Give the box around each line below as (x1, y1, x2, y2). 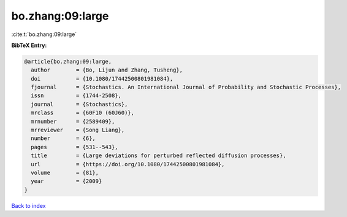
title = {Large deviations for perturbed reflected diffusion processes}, (31, 152, 286, 159)
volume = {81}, (31, 169, 99, 176)
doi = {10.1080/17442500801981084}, (31, 75, 173, 82)
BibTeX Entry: (11, 42, 47, 49)
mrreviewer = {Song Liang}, (31, 127, 125, 134)
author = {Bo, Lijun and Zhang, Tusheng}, (31, 67, 183, 73)
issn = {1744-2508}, (31, 92, 122, 99)
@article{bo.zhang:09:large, (24, 58, 112, 65)
